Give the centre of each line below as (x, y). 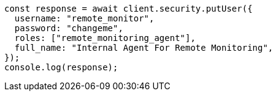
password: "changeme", (69, 28)
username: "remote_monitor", (84, 18)
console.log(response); (61, 67)
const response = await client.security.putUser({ (128, 9)
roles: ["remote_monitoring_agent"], (105, 38)
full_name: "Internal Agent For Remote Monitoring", (144, 48)
